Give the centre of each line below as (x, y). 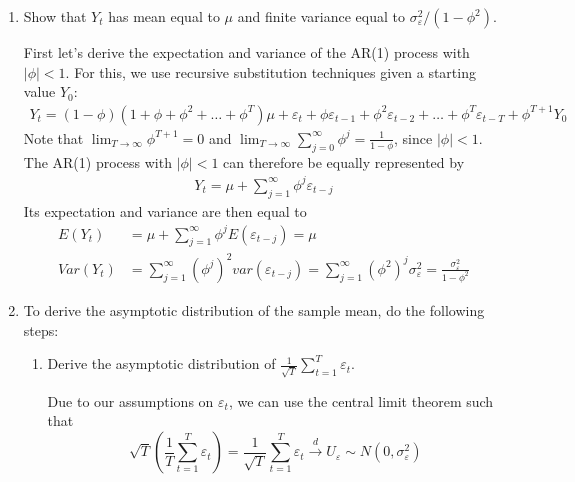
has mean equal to (164, 16)
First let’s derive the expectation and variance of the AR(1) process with (246, 52)
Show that (55, 16)
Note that (53, 137)
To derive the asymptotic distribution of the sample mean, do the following (254, 309)
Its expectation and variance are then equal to (165, 210)
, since (413, 137)
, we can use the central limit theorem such (361, 400)
